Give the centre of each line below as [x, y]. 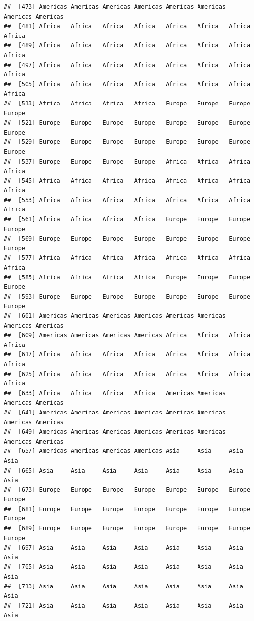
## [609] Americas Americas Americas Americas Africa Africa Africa [127, 335]
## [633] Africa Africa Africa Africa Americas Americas [115, 393]
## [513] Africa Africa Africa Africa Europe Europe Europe [127, 103]
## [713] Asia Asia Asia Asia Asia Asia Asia [124, 586]
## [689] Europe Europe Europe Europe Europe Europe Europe [127, 529]
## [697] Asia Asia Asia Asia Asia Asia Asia [124, 548]
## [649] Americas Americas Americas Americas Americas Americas [115, 432]
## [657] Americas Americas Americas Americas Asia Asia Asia [124, 451]
